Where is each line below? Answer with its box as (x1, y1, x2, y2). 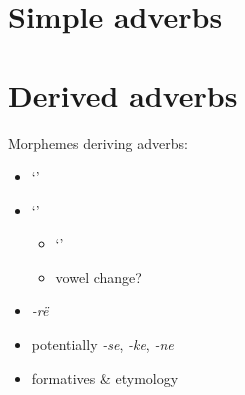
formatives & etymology (31, 367, 179, 388)
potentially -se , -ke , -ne (31, 334, 174, 355)
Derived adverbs (8, 74, 238, 115)
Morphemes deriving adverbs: (8, 132, 188, 153)
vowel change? (55, 266, 142, 287)
